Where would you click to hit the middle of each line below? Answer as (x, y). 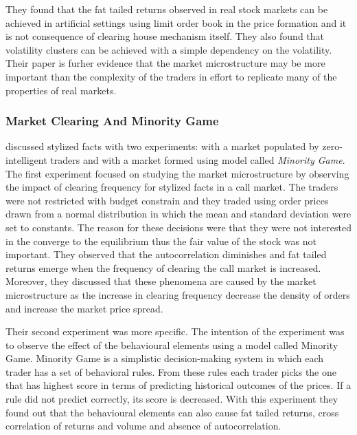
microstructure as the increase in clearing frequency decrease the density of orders (178, 294)
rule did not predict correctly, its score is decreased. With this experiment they (172, 399)
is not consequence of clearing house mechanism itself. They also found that (165, 36)
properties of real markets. (61, 90)
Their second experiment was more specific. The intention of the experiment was (175, 331)
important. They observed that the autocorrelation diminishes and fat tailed (166, 254)
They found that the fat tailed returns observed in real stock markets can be (167, 9)
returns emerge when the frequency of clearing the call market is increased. (163, 267)
